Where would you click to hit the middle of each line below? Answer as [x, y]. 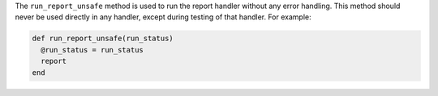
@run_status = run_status [92, 50]
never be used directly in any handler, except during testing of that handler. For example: [163, 17]
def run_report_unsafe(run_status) [103, 39]
